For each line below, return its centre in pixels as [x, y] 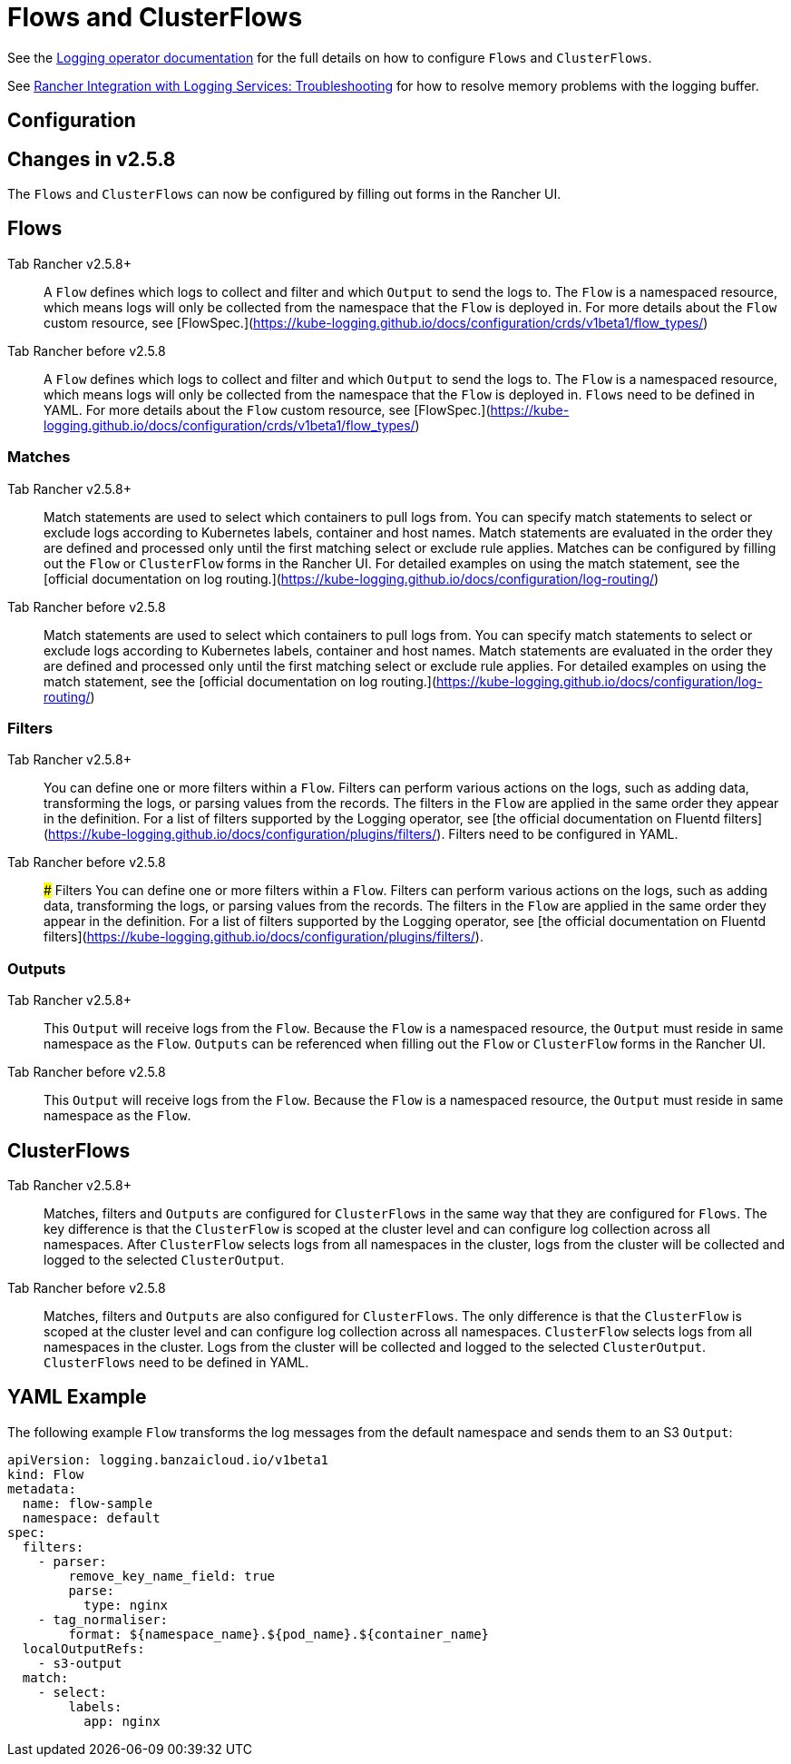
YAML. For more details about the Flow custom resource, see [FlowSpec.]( [267, 409]
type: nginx [126, 1605]
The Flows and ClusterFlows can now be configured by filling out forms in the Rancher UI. [284, 194]
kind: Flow [46, 1474]
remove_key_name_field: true [172, 1576]
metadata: [42, 1488]
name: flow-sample [88, 1503]
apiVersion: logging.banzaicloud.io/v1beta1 [168, 1459]
